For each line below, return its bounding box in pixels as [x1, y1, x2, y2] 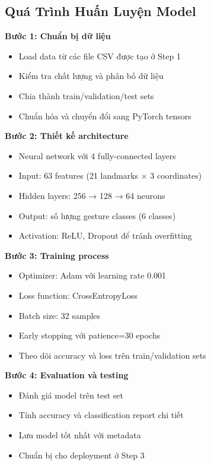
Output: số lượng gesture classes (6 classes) [18, 209, 176, 222]
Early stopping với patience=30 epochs [18, 329, 161, 341]
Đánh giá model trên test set [18, 388, 123, 401]
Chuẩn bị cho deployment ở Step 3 [18, 448, 145, 461]
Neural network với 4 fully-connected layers [18, 149, 176, 162]
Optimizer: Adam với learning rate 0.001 [18, 269, 167, 281]
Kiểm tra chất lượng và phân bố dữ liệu [18, 69, 164, 82]
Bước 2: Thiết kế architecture [5, 129, 129, 142]
